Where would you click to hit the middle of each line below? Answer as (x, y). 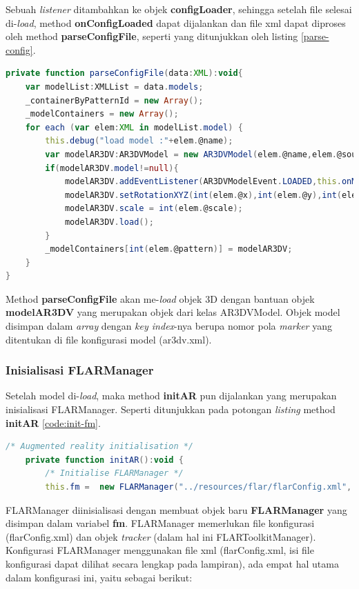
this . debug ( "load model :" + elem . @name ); (139, 141)
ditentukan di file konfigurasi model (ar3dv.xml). (109, 339)
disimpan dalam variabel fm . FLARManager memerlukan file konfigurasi (160, 523)
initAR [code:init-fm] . (53, 422)
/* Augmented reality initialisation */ (100, 447)
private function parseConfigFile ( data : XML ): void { (124, 73)
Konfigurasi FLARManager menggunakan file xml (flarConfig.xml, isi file (160, 550)
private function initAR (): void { (104, 460)
